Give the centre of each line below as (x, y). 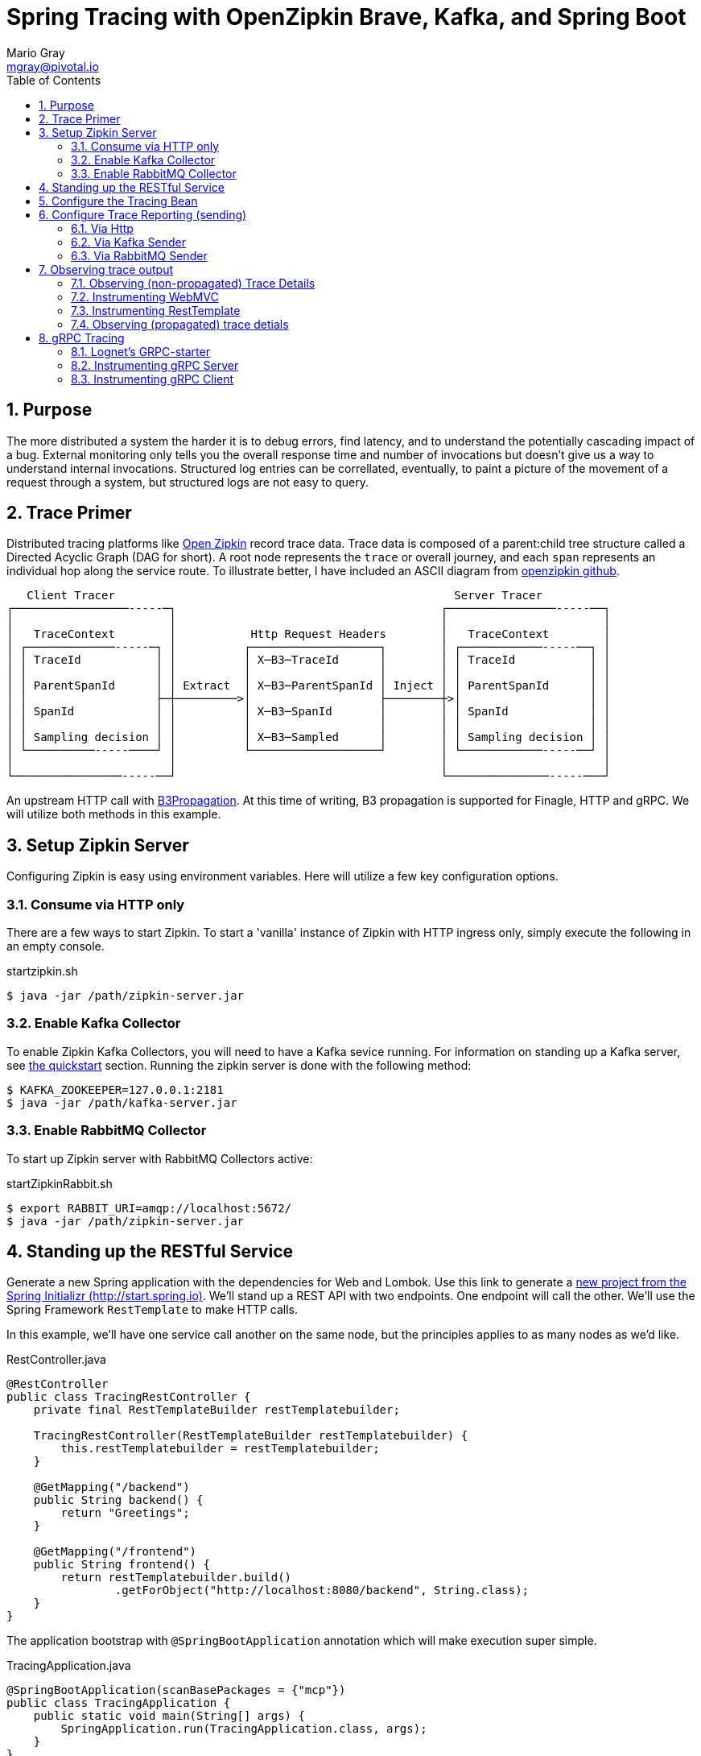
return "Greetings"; (125, 1513)
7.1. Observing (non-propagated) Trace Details (193, 283)
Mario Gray (36, 52)
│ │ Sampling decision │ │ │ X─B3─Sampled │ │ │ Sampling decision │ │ (309, 737)
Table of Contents (54, 80)
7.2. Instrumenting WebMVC (145, 296)
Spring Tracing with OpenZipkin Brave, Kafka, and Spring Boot (346, 17)
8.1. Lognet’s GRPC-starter (140, 351)
